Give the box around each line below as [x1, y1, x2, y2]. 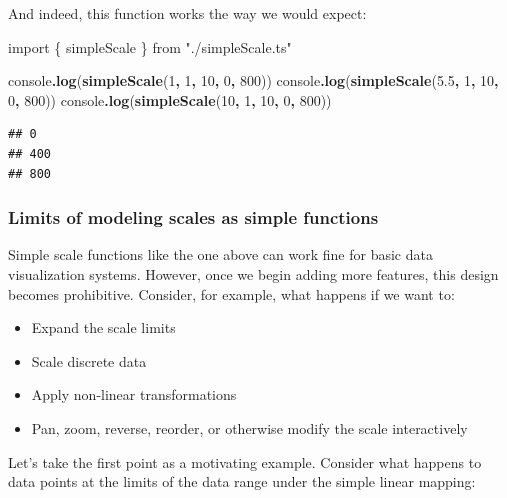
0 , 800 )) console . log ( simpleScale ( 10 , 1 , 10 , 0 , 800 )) [8, 89, 332, 110]
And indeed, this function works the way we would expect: [8, 3, 367, 23]
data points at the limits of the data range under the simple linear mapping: [8, 471, 476, 492]
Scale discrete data [31, 350, 147, 371]
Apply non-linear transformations [31, 384, 237, 405]
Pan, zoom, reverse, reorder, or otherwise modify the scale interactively [31, 417, 468, 438]
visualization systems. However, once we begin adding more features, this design [8, 263, 499, 284]
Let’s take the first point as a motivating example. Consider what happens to [8, 451, 482, 472]
